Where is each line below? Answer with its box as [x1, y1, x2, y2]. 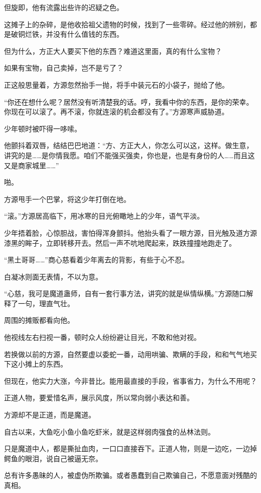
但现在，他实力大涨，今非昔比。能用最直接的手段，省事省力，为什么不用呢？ [4, 375, 257, 386]
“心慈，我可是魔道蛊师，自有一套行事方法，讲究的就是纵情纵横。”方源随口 [4, 288, 246, 299]
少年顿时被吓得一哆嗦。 [4, 123, 81, 133]
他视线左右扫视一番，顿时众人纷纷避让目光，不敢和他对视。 [4, 332, 201, 342]
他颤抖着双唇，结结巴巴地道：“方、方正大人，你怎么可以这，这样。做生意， [4, 140, 253, 151]
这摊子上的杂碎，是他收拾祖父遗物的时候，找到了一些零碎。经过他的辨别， [4, 19, 250, 29]
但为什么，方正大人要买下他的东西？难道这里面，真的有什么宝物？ [4, 45, 222, 56]
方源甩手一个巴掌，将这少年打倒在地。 [4, 193, 130, 204]
